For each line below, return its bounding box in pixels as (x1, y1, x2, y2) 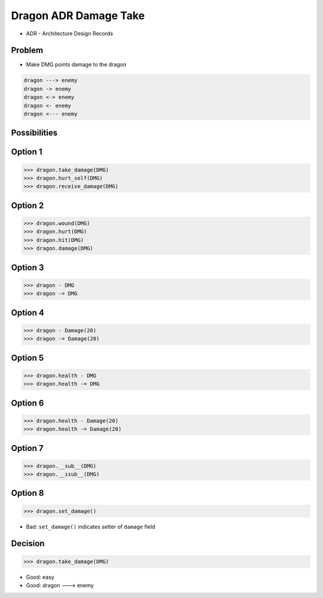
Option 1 (11, 147, 42, 157)
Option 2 (11, 200, 44, 210)
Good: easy (26, 574, 55, 581)
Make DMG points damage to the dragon (26, 61, 127, 68)
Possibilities (11, 128, 58, 138)
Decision (11, 538, 45, 549)
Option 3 (11, 262, 44, 272)
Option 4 (11, 308, 44, 318)
